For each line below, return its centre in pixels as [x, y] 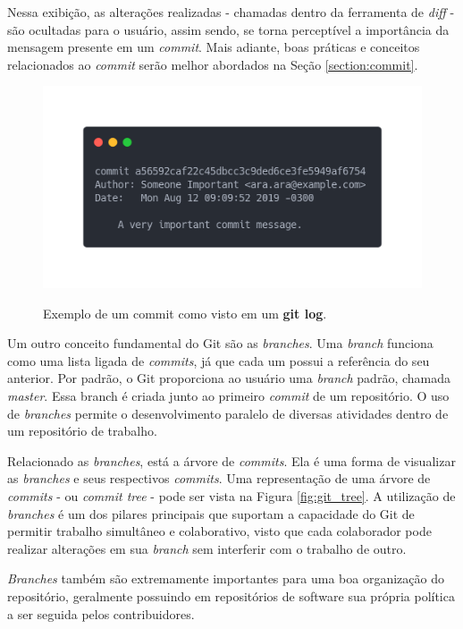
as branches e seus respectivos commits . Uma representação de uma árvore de [219, 478]
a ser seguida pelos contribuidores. [101, 613]
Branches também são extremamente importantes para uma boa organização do [226, 578]
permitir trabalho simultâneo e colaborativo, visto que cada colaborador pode [219, 531]
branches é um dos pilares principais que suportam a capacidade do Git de [211, 513]
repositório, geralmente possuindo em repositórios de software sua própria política [231, 595]
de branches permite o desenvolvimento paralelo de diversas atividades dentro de [228, 413]
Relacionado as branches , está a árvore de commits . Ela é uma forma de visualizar [231, 460]
